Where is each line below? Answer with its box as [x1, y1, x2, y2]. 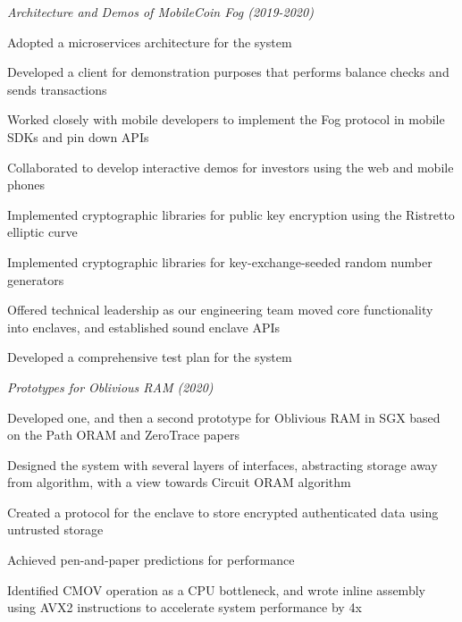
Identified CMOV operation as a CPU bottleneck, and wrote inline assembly [7, 580, 425, 599]
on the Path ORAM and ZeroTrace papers [7, 425, 239, 444]
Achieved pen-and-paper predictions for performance [7, 551, 295, 569]
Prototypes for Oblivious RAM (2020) [7, 377, 214, 396]
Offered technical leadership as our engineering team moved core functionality [7, 300, 433, 319]
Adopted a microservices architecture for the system [7, 32, 292, 51]
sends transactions [7, 80, 107, 98]
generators [7, 270, 64, 289]
